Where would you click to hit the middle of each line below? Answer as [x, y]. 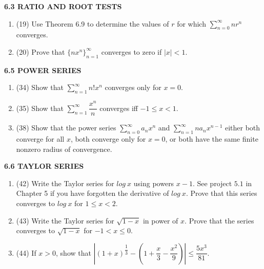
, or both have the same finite [212, 139]
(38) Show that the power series [66, 128]
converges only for [133, 87]
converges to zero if [131, 51]
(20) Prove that [40, 51]
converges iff [119, 108]
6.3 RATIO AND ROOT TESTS [63, 6]
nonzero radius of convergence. [64, 149]
